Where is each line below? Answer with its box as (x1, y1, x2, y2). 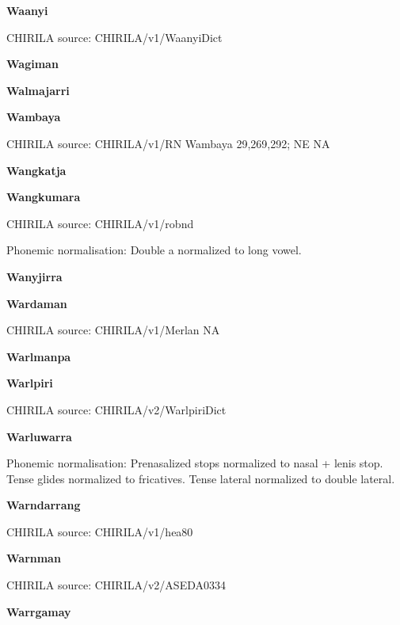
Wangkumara (6, 189, 81, 205)
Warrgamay (6, 603, 71, 619)
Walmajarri (6, 82, 70, 98)
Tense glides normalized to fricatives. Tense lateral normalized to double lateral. (6, 470, 395, 486)
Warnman (6, 550, 61, 566)
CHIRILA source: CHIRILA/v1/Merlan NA (6, 322, 220, 338)
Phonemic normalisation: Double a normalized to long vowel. (6, 242, 302, 258)
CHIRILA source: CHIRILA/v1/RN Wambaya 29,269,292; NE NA (6, 135, 330, 151)
